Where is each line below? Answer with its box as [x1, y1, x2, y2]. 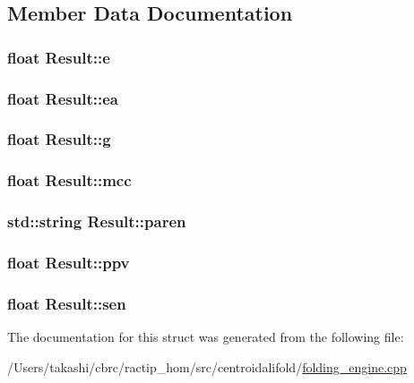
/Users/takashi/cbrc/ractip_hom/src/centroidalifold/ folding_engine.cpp [7, 357, 407, 376]
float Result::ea [7, 87, 118, 109]
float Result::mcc [7, 169, 132, 191]
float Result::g [7, 128, 111, 150]
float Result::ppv [7, 251, 130, 273]
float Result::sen [7, 292, 126, 314]
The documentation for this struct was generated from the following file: [7, 328, 404, 346]
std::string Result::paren [7, 210, 186, 233]
